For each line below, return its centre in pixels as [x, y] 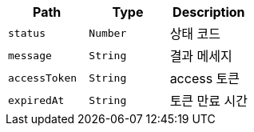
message [30, 55]
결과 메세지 [201, 56]
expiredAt [36, 100]
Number [108, 33]
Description [209, 12]
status [27, 33]
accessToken [43, 78]
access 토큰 [205, 78]
